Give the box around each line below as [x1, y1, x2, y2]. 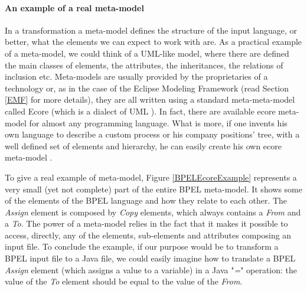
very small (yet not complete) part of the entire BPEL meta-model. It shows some [5, 182, 302, 195]
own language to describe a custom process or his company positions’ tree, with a [5, 128, 300, 140]
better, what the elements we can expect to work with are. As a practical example [5, 35, 302, 48]
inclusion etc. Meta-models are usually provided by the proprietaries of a [5, 70, 268, 83]
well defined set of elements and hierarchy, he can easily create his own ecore [5, 139, 282, 152]
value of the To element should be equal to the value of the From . [5, 275, 243, 287]
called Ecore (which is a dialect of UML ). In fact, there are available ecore [5, 104, 276, 117]
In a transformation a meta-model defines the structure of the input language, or [5, 24, 298, 36]
